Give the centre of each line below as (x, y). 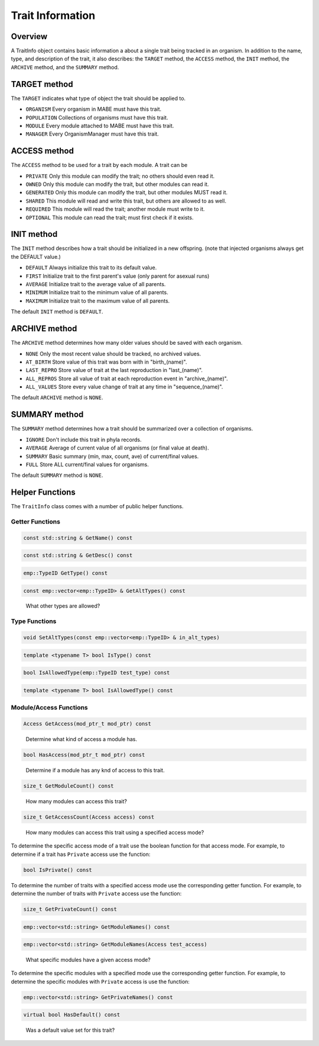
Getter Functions (35, 521)
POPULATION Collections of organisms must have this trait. (97, 117)
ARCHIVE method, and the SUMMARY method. (65, 67)
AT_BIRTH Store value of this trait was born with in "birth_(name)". (106, 362)
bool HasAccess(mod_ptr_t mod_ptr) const (84, 755)
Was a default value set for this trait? (70, 1030)
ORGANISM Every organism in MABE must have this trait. (94, 109)
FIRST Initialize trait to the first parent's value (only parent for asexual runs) (118, 276)
